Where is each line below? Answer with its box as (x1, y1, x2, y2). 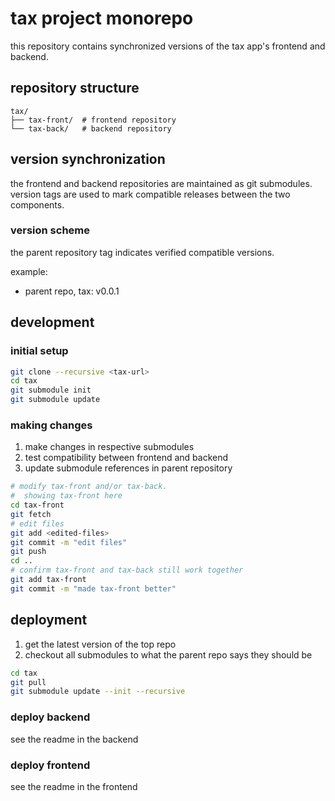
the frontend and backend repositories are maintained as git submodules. (10, 177, 313, 189)
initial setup (10, 344, 69, 358)
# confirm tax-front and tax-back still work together (10, 565, 244, 576)
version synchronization (10, 151, 166, 168)
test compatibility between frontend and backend (24, 452, 229, 464)
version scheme (10, 223, 91, 237)
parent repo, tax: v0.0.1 (24, 285, 120, 297)
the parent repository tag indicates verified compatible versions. (10, 246, 275, 258)
